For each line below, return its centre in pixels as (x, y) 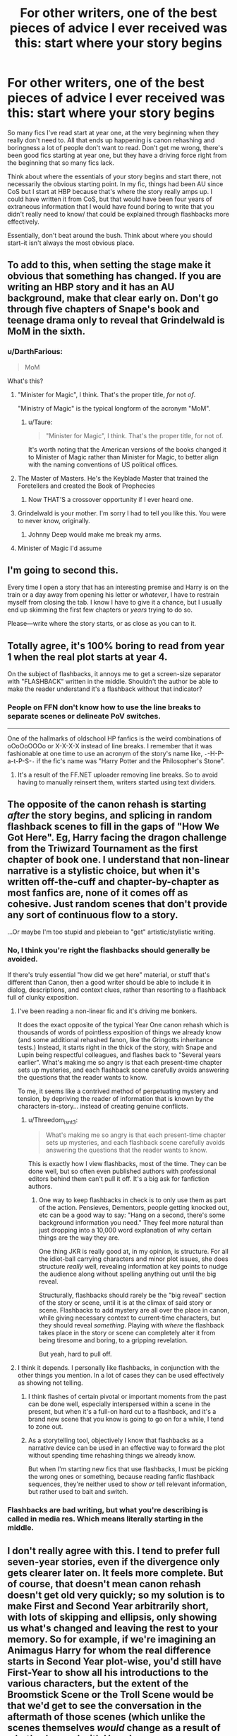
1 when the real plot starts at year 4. (87, 657)
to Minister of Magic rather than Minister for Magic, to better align (123, 457)
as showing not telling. (50, 1383)
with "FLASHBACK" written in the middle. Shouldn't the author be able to (113, 682)
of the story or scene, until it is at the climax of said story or (125, 1303)
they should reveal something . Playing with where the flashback (131, 1325)
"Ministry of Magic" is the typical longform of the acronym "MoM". (114, 408)
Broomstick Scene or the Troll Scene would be (110, 1695)
